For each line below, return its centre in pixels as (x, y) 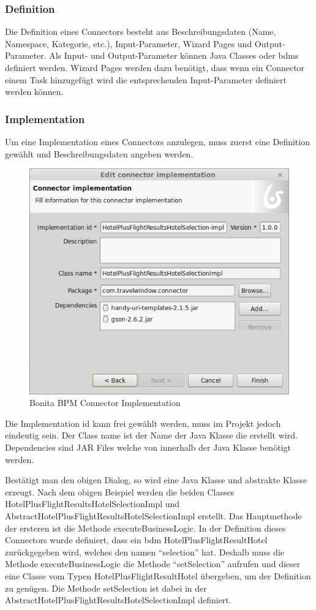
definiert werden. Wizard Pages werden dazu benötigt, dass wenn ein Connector (155, 67)
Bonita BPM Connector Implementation (105, 403)
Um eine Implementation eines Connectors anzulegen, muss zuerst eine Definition (157, 141)
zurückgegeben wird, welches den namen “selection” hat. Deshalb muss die (145, 552)
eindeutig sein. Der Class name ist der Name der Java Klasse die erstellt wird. (151, 435)
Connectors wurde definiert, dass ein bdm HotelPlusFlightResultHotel (136, 540)
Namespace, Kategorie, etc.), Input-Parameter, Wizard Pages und (129, 43)
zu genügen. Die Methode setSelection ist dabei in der (106, 588)
